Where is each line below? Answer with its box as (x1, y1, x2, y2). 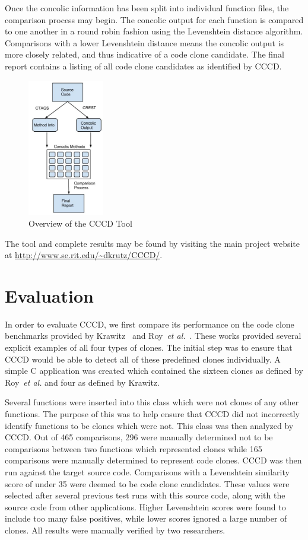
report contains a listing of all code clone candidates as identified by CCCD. (5, 59, 282, 72)
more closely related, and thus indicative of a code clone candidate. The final (5, 48, 284, 61)
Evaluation (5, 283, 94, 307)
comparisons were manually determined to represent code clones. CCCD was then (5, 454, 302, 466)
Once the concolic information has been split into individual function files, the (5, 2, 289, 14)
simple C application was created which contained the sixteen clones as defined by (5, 364, 303, 377)
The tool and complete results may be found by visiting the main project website (5, 237, 300, 249)
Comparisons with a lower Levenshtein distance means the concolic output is (5, 36, 284, 49)
